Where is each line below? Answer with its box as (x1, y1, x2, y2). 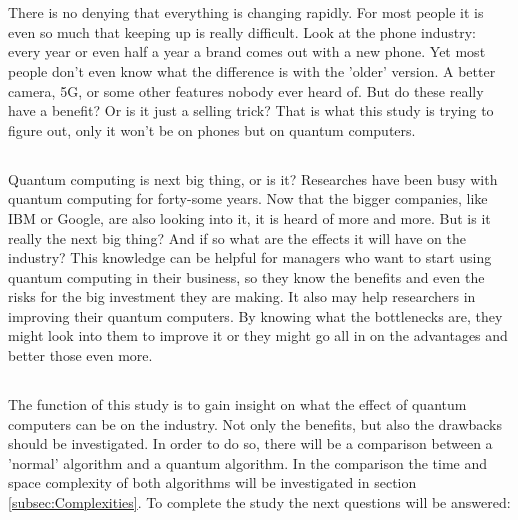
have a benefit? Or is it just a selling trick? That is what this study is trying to (8, 100, 494, 121)
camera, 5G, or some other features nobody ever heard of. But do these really (8, 80, 484, 101)
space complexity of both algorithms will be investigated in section (8, 472, 417, 493)
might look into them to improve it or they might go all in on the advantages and (8, 325, 508, 346)
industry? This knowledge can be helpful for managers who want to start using (8, 247, 492, 268)
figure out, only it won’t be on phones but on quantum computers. (8, 119, 416, 140)
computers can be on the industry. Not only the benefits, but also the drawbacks (8, 413, 503, 434)
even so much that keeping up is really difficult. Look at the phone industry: (8, 21, 476, 42)
